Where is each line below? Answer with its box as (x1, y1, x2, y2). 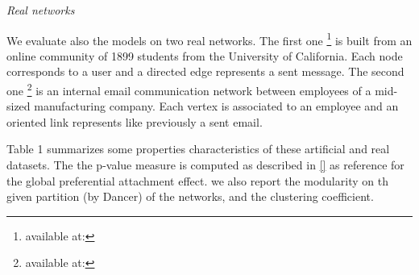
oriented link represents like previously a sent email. (6, 113, 263, 130)
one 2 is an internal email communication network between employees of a (6, 80, 371, 98)
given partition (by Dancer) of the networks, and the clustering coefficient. (6, 188, 374, 205)
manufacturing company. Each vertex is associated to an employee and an (34, 98, 399, 115)
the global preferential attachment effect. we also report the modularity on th (6, 172, 388, 189)
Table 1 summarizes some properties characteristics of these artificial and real (6, 140, 390, 157)
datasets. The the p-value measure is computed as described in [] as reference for (6, 156, 404, 173)
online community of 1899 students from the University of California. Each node (6, 47, 403, 64)
